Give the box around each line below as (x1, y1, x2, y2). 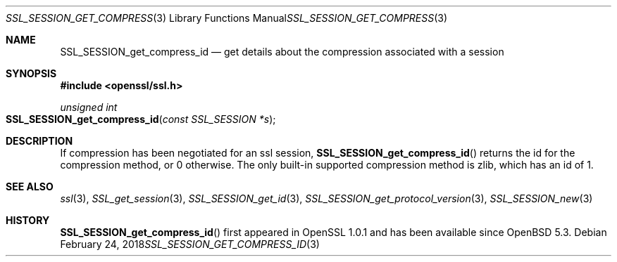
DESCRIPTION (6, 135, 73, 147)
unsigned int (60, 101, 118, 113)
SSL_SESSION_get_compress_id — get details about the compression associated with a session (60, 46, 504, 58)
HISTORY (6, 214, 50, 226)
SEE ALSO (6, 181, 54, 192)
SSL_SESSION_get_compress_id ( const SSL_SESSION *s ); (6, 113, 276, 125)
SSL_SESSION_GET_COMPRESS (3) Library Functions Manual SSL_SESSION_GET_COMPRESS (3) (6, 12, 448, 24)
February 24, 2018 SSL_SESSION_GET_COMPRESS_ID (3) (60, 238, 320, 250)
